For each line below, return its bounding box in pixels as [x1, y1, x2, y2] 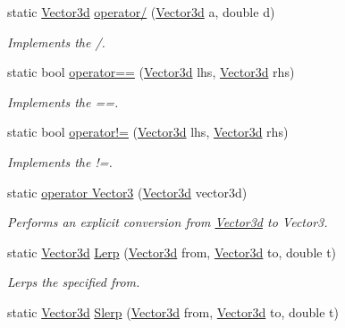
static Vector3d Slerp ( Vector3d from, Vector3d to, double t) [7, 302, 339, 321]
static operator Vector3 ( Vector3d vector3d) [7, 182, 248, 201]
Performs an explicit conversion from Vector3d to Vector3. [7, 213, 328, 231]
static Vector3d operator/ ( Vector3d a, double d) [7, 3, 275, 21]
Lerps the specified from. [7, 273, 140, 291]
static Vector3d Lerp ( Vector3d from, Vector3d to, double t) [7, 242, 337, 261]
